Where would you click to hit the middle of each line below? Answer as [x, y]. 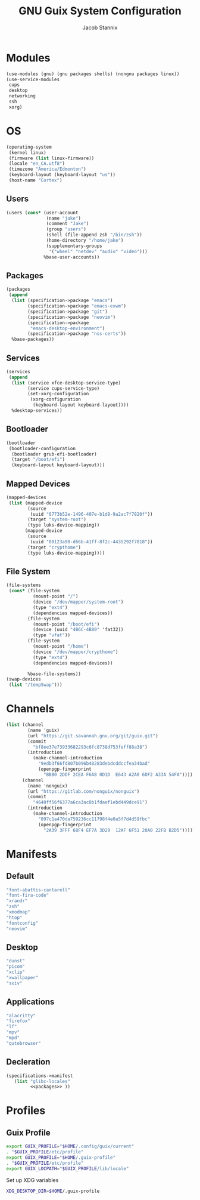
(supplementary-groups [74, 246]
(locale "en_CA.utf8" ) [37, 164]
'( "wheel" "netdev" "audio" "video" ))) [98, 251]
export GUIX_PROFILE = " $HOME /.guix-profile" [61, 1158]
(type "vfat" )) [51, 635]
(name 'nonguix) [48, 786]
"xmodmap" [18, 912]
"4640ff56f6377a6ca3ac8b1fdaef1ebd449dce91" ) [90, 802]
